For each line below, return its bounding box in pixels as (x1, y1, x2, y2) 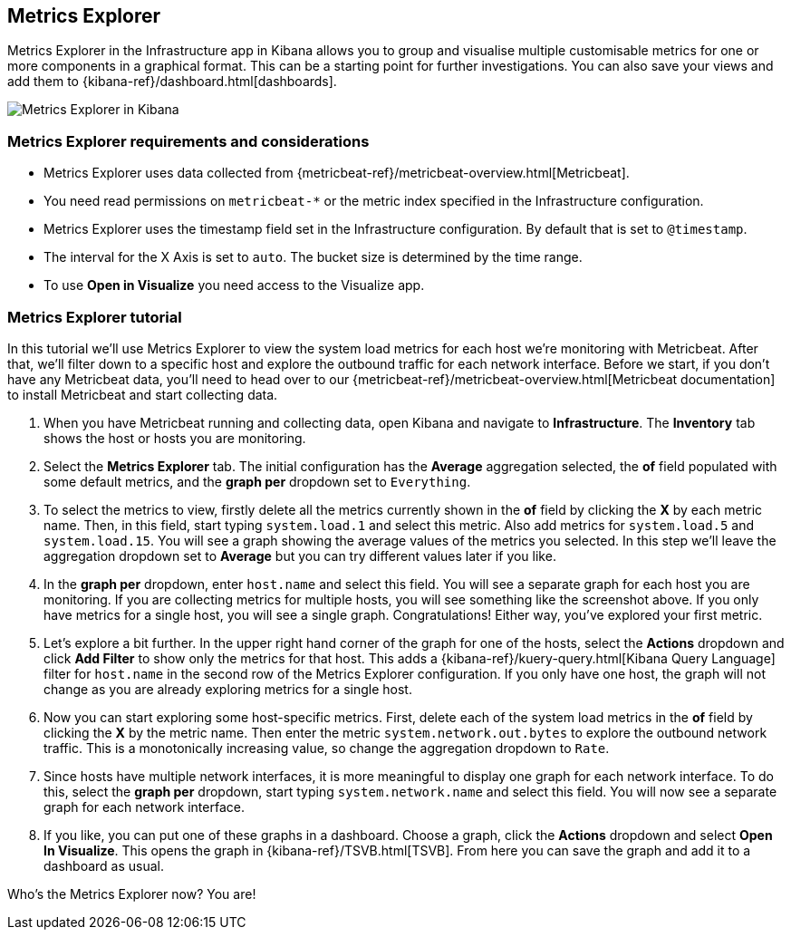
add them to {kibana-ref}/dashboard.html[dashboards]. (7, 73, 337, 90)
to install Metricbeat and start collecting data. (7, 386, 278, 402)
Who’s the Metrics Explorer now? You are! (7, 885, 256, 902)
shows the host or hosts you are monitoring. (43, 430, 306, 446)
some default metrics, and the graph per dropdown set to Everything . (43, 473, 471, 489)
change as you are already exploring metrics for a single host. (43, 681, 412, 697)
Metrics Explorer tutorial (7, 307, 182, 326)
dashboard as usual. (43, 857, 165, 874)
